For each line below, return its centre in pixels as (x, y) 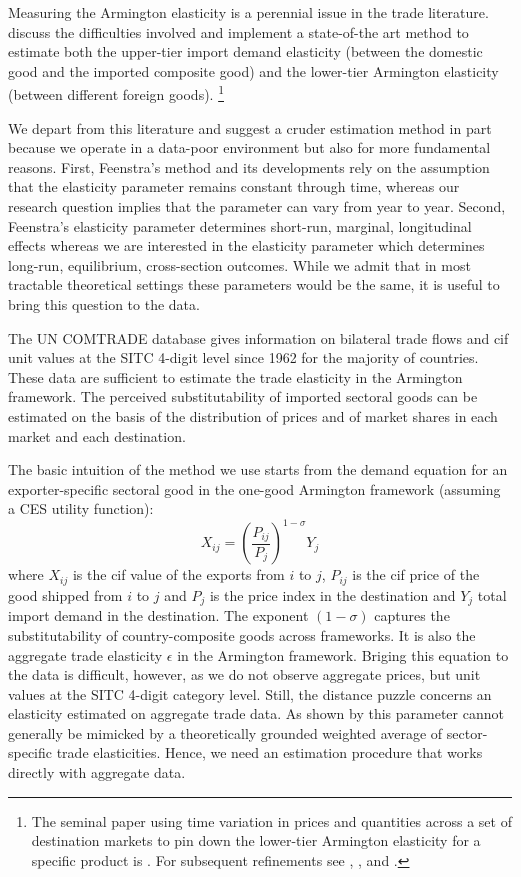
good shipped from (65, 594)
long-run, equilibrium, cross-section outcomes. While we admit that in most (239, 264)
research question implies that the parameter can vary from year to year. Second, (257, 206)
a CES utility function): (81, 508)
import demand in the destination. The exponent (158, 615)
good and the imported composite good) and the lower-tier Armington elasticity (253, 70)
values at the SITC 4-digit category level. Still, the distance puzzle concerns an (250, 693)
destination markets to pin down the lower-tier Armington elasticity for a (256, 840)
